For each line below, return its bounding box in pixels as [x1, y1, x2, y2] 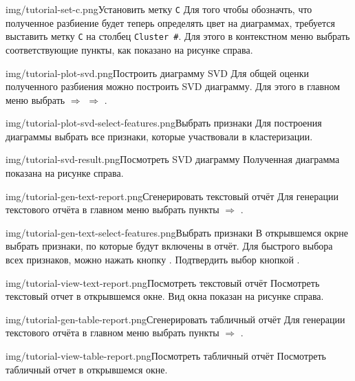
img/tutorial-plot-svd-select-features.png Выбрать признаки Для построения [6, 116, 322, 130]
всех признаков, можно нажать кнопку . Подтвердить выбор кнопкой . [6, 252, 300, 267]
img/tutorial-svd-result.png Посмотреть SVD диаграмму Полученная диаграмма [6, 152, 340, 166]
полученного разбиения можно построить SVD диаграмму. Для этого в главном [6, 79, 341, 94]
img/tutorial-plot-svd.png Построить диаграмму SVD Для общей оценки [6, 65, 309, 80]
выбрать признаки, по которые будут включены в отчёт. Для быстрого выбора [6, 239, 333, 253]
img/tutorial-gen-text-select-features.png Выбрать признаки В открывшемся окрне [6, 225, 349, 239]
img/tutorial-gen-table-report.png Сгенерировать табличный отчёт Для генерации [6, 312, 345, 326]
